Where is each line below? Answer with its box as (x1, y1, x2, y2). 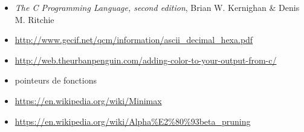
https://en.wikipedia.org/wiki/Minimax (15, 94, 162, 107)
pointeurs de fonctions (15, 74, 97, 87)
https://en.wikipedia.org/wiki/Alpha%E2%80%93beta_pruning (15, 114, 251, 127)
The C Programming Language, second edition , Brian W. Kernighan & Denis (15, 1, 300, 13)
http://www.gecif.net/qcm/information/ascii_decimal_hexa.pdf (15, 33, 253, 46)
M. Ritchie (15, 13, 54, 25)
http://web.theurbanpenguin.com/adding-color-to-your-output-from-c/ (15, 53, 277, 66)
